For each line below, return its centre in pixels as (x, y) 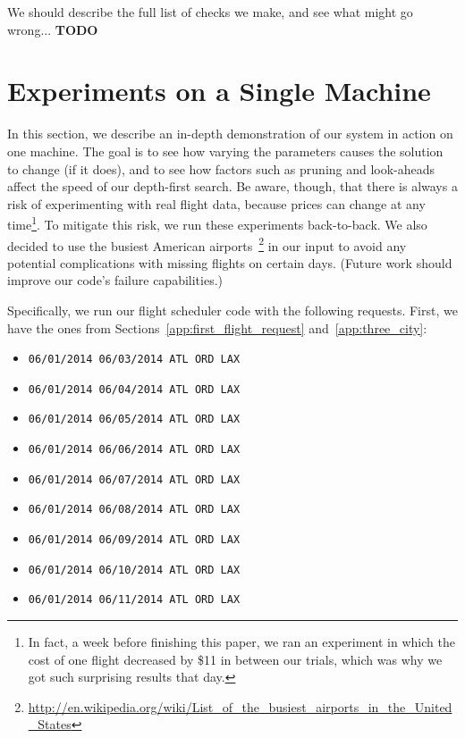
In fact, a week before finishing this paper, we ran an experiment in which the (241, 642)
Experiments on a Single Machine (219, 91)
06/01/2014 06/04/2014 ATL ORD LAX (134, 389)
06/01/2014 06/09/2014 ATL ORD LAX (134, 540)
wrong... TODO (53, 29)
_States (50, 724)
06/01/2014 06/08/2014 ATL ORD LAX (134, 510)
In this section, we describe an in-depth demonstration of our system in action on (230, 134)
